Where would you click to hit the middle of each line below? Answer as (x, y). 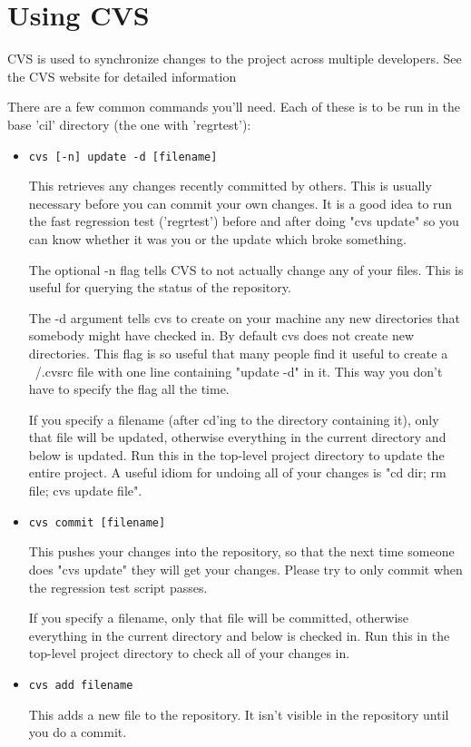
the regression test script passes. (118, 587)
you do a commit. (78, 732)
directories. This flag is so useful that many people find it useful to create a (238, 353)
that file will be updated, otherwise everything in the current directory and (237, 437)
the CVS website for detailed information (122, 76)
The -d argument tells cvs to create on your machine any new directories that (244, 317)
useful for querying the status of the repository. (160, 287)
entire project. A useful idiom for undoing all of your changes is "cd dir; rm (237, 472)
